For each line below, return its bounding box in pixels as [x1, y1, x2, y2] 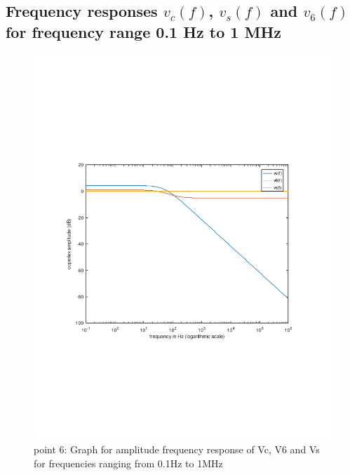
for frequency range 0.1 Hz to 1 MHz [6, 20, 282, 42]
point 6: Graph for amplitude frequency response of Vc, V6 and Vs [34, 442, 320, 457]
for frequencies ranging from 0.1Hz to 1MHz [34, 455, 223, 470]
